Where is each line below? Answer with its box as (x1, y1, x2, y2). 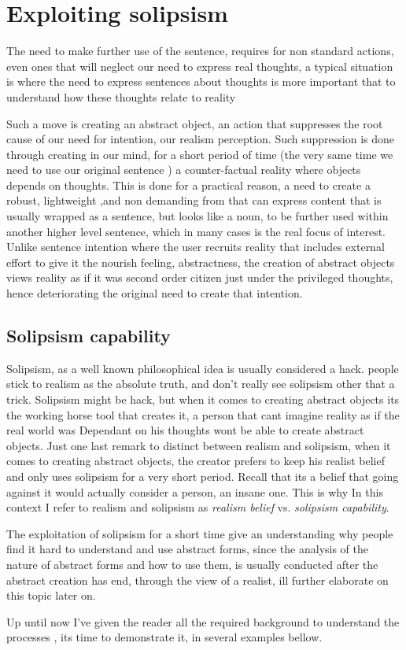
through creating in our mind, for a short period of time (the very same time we (6, 146, 393, 162)
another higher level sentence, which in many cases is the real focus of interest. (6, 223, 386, 239)
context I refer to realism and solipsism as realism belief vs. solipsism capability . (6, 499, 389, 515)
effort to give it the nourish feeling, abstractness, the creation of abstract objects (6, 253, 395, 270)
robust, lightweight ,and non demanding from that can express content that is (6, 192, 382, 209)
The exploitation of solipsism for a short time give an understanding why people (6, 525, 393, 541)
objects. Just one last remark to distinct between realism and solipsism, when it (6, 437, 391, 453)
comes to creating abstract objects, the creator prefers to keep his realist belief (6, 452, 385, 469)
